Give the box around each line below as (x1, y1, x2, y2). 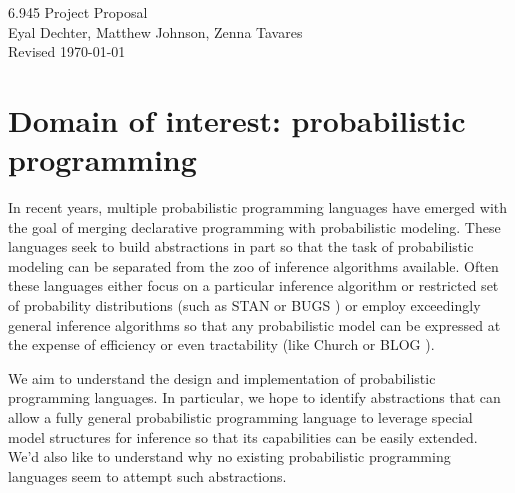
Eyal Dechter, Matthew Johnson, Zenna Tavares (8, 21, 303, 42)
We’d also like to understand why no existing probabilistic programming (8, 446, 451, 467)
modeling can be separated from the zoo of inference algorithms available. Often (8, 255, 499, 276)
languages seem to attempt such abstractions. (8, 465, 287, 486)
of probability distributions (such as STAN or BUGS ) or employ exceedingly (8, 295, 481, 316)
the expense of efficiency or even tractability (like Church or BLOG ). (8, 334, 435, 355)
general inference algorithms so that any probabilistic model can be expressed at (8, 314, 501, 335)
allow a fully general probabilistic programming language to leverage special (8, 407, 473, 428)
